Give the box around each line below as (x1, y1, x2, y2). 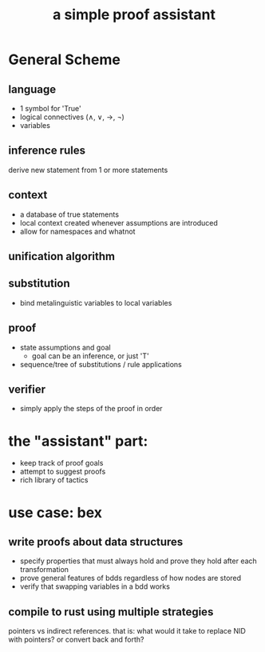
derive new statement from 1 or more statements (8, 165, 168, 174)
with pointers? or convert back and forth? (8, 634, 144, 645)
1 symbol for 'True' (19, 104, 81, 113)
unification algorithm (8, 250, 116, 263)
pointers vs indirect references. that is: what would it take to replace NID (8, 626, 246, 636)
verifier (8, 382, 46, 397)
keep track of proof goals (19, 458, 104, 468)
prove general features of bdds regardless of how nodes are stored (19, 574, 242, 583)
